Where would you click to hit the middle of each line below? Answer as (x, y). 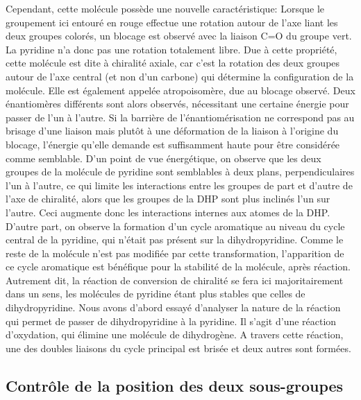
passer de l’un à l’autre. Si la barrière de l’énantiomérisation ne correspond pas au (180, 117)
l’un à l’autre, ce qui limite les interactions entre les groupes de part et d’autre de (179, 185)
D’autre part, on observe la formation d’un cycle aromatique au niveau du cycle (175, 226)
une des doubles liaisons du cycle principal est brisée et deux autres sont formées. (178, 348)
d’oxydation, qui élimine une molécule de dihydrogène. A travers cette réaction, (175, 334)
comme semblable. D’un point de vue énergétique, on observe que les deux (163, 158)
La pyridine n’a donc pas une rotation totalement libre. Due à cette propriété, (171, 49)
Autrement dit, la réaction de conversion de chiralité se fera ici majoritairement (175, 280)
